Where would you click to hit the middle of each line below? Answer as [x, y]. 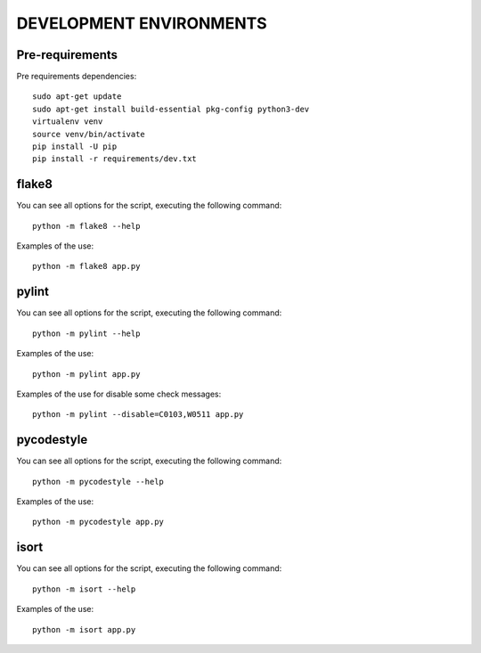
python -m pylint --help [86, 333]
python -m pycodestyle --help [98, 482]
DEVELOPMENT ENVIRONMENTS [142, 23]
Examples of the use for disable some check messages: [119, 394]
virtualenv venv [68, 122]
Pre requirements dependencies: [77, 77]
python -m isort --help [84, 589]
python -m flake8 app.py [86, 266]
